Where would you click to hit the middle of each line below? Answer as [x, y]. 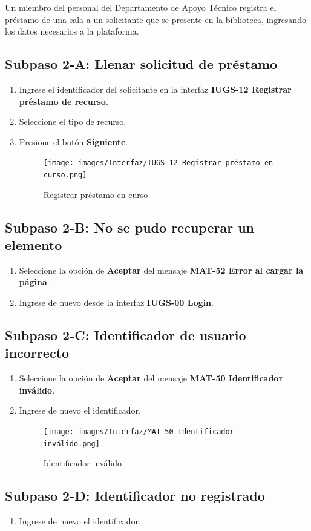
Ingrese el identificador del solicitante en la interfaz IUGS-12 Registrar [155, 89]
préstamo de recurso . [64, 101]
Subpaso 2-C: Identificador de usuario [126, 335]
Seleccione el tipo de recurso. [73, 121]
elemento [34, 245]
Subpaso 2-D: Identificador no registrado [135, 496]
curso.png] [65, 175]
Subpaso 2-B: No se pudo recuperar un [129, 227]
